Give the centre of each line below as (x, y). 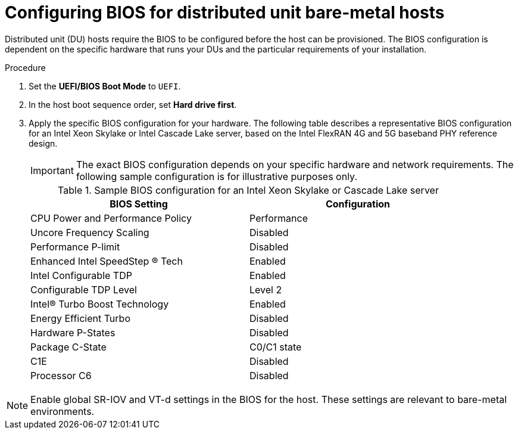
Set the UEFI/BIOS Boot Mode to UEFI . (105, 86)
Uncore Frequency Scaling (90, 232)
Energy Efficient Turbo (80, 318)
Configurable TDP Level (84, 289)
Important (52, 170)
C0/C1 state (276, 347)
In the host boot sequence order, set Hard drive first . (133, 104)
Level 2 (266, 289)
